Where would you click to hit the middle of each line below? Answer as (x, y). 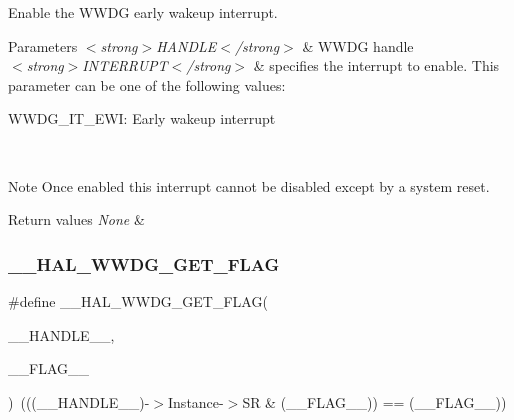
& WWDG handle (358, 45)
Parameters (43, 45)
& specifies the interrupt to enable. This (376, 65)
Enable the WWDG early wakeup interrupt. (143, 12)
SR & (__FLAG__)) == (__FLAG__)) (374, 401)
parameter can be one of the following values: (147, 84)
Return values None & (76, 219)
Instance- (196, 401)
